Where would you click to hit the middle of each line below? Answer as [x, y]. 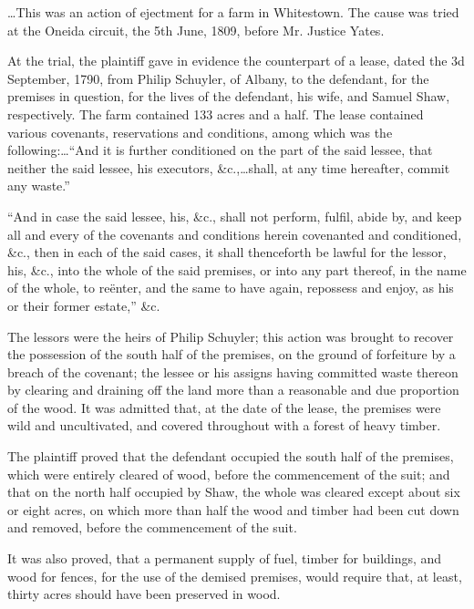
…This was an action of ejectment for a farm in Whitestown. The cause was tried [233, 12]
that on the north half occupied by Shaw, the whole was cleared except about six [234, 492]
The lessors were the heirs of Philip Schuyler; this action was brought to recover [231, 336]
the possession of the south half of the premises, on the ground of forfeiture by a [232, 354]
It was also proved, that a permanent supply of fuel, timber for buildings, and [225, 558]
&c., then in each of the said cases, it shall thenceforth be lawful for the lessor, [227, 252]
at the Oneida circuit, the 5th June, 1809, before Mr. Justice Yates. [196, 30]
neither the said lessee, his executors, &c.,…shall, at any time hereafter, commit [229, 167]
